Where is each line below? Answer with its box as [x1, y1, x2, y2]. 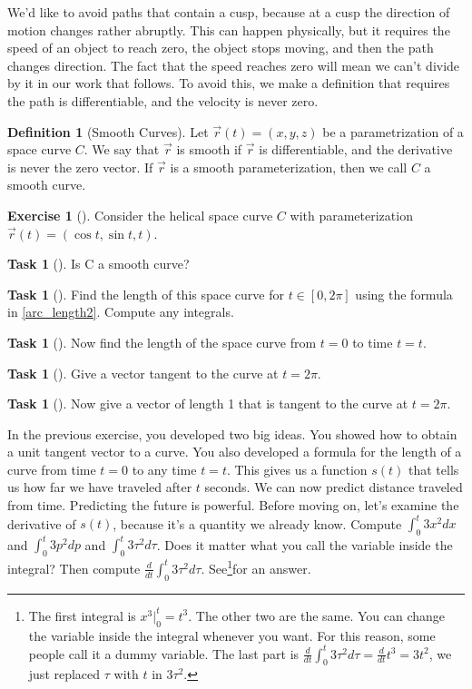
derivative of [7, 514, 76, 533]
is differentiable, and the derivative [259, 140, 453, 159]
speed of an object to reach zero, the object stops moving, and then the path [7, 38, 434, 57]
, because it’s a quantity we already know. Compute [113, 514, 402, 533]
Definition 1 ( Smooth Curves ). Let [7, 122, 209, 141]
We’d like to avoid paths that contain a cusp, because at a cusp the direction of [7, 3, 450, 21]
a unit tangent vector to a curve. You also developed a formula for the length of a [7, 442, 462, 461]
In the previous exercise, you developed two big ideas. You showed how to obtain [7, 424, 457, 443]
